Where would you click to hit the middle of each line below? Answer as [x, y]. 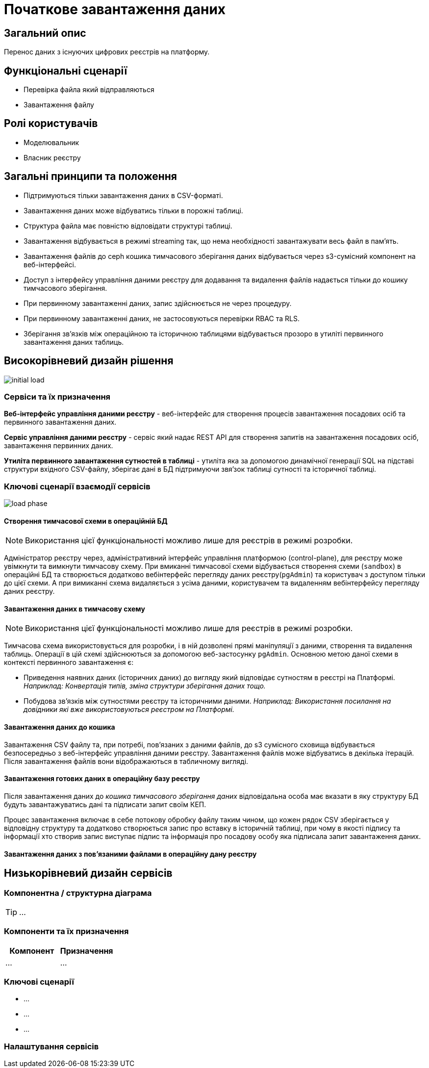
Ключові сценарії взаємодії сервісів [77, 486]
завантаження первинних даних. [59, 446]
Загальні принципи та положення [90, 177]
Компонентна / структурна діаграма [78, 893]
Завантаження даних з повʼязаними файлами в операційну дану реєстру [130, 854]
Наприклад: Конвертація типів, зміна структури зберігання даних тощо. [145, 686]
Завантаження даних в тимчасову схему [75, 609]
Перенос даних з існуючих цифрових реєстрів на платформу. [107, 52]
